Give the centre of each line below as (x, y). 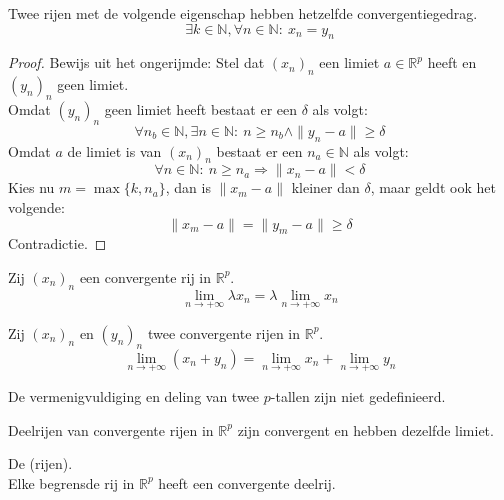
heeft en (452, 62)
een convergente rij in (145, 276)
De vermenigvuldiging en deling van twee (134, 395)
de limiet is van (114, 150)
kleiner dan (325, 187)
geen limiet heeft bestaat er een (200, 108)
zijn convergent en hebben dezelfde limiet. (365, 429)
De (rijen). (40, 463)
